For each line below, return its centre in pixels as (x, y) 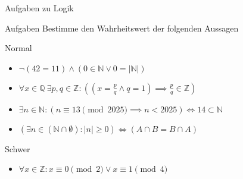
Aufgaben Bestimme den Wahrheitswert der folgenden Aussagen (122, 28)
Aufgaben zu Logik (39, 8)
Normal (18, 48)
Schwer (18, 148)
